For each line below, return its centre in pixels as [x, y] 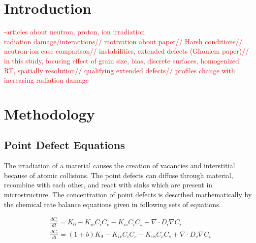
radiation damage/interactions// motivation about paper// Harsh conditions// [123, 41]
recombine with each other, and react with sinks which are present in [108, 185]
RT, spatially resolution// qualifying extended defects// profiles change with [120, 70]
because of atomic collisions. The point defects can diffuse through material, [119, 175]
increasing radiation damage [47, 80]
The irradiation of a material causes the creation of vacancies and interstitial [120, 166]
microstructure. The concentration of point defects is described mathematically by [128, 195]
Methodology [49, 113]
